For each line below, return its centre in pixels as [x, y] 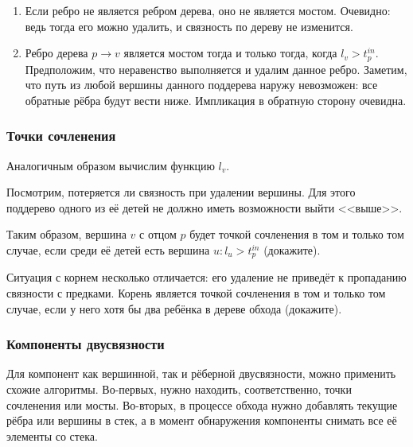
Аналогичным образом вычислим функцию [111, 165]
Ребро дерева [56, 53]
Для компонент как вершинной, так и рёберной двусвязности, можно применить [201, 373]
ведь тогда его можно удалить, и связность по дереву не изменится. [189, 26]
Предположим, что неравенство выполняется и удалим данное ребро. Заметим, [216, 69]
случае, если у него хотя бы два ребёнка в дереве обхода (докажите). [174, 308]
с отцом [158, 234]
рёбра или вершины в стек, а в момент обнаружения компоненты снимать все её [202, 420]
